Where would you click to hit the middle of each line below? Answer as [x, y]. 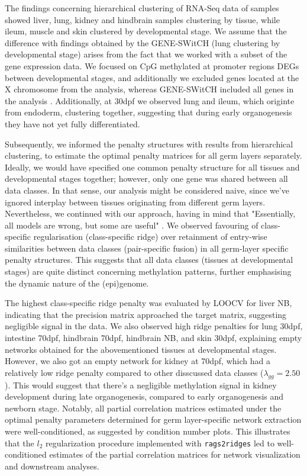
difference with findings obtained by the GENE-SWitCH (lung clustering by [143, 42]
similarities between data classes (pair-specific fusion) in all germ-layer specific [147, 248]
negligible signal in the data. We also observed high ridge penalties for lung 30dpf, [154, 326]
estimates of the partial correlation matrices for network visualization [175, 454]
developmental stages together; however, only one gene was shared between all [146, 178]
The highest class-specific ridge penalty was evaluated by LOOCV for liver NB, [148, 303]
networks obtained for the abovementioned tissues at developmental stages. [141, 349]
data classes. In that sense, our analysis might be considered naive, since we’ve [147, 190]
